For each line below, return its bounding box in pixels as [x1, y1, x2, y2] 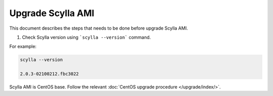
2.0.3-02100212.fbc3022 [20, 71, 79, 77]
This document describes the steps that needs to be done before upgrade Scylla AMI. [9, 25, 188, 31]
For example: [9, 43, 37, 50]
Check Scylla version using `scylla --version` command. [22, 34, 151, 40]
